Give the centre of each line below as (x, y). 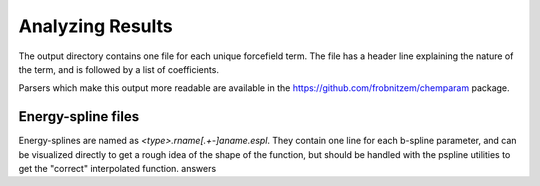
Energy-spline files (79, 116)
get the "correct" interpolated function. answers (117, 169)
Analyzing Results (96, 26)
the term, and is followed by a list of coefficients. (119, 69)
